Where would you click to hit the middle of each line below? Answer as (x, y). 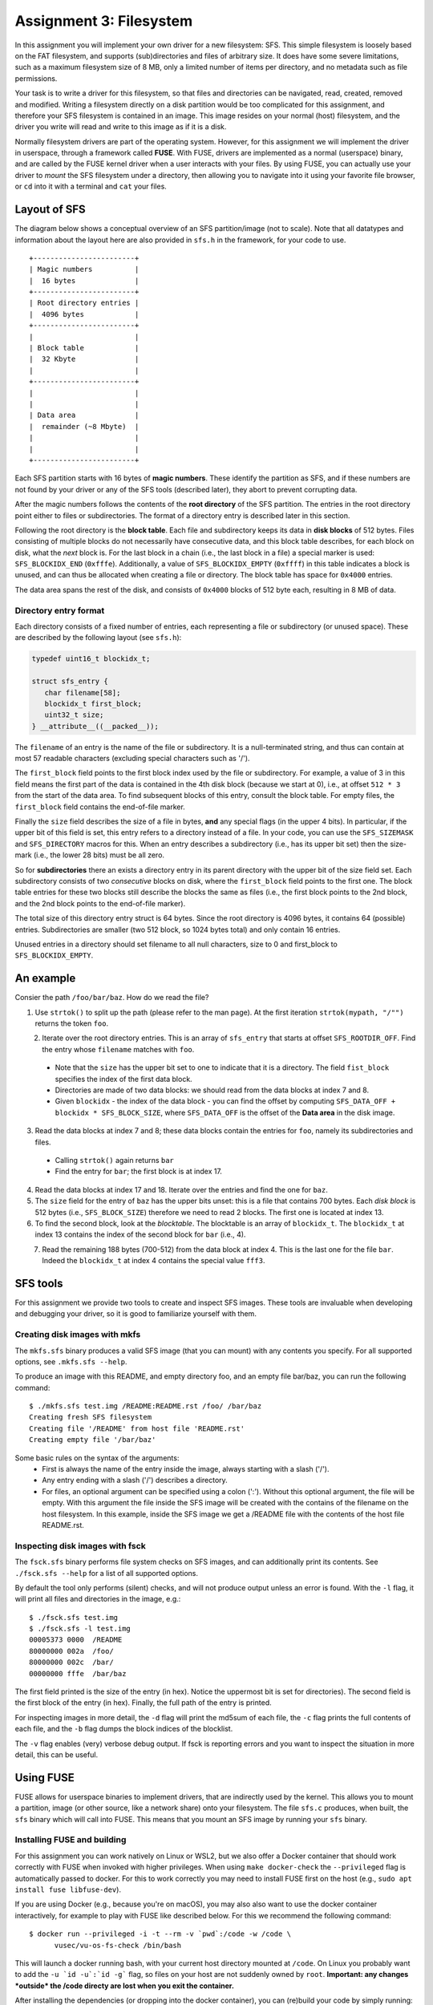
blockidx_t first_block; (93, 703)
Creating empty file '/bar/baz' (93, 1440)
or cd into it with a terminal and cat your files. (91, 186)
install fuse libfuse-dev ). (68, 1890)
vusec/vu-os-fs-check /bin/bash (118, 1945)
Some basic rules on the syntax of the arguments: (97, 1458)
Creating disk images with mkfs (78, 1335)
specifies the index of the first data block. (123, 1079)
